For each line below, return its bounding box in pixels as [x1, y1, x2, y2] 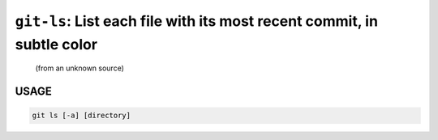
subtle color [15, 35, 97, 53]
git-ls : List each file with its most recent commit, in [15, 12, 379, 30]
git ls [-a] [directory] [32, 111, 131, 121]
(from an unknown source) [35, 63, 125, 73]
